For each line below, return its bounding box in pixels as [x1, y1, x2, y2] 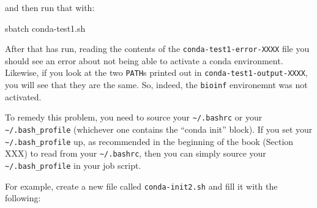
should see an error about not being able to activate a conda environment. [5, 54, 283, 67]
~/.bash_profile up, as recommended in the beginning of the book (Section [5, 135, 294, 147]
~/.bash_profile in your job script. [5, 158, 141, 171]
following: [5, 191, 41, 204]
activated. [5, 90, 42, 103]
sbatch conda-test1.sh [5, 21, 86, 34]
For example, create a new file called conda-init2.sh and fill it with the [5, 179, 278, 192]
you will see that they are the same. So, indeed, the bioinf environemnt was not [5, 78, 308, 91]
